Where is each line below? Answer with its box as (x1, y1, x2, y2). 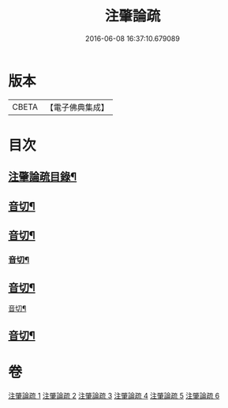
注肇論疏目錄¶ (8, 170, 77, 184)
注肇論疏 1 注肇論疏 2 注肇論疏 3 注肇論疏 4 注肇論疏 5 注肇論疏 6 (8, 391, 220, 401)
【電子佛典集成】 (45, 102, 109, 113)
